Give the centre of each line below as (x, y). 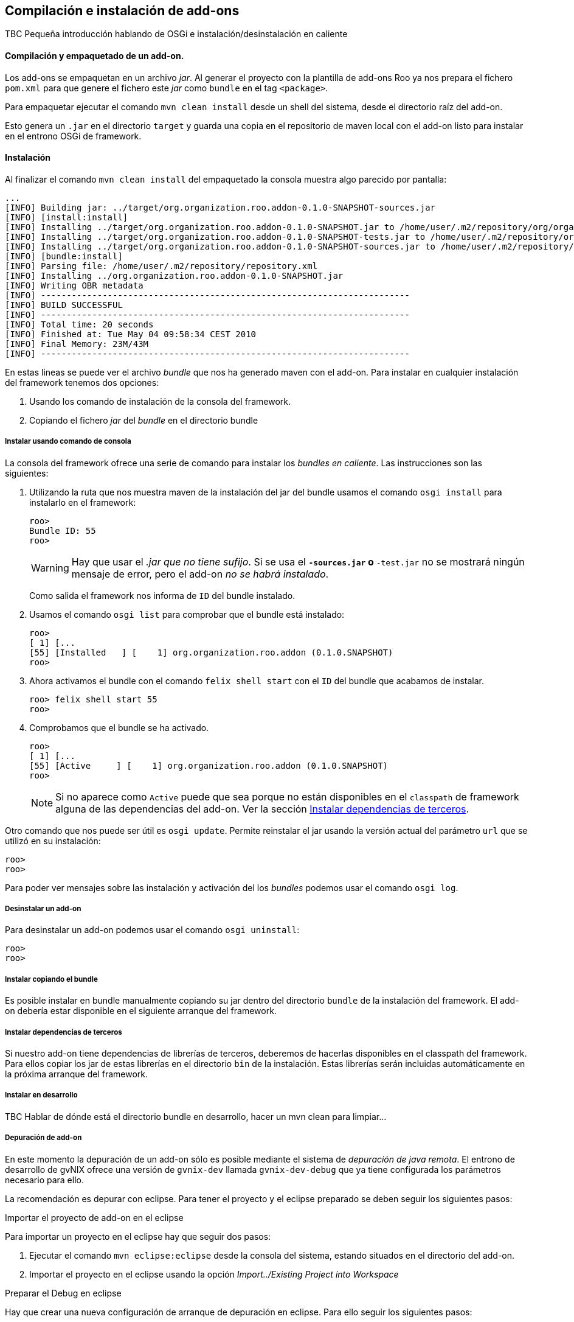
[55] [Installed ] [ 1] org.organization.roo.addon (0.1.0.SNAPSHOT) (211, 652)
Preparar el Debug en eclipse (63, 1293)
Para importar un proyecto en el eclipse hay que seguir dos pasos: (138, 1236)
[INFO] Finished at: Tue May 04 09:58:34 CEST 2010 (131, 334)
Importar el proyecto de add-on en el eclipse (94, 1217)
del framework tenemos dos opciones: (82, 382)
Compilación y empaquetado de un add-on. (95, 56)
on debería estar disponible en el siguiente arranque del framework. (141, 1011)
